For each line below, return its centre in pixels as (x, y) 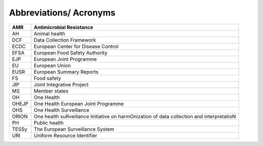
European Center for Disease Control (76, 46)
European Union (52, 65)
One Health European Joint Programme (79, 103)
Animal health (49, 33)
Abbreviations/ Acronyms (62, 13)
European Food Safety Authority (71, 52)
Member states (51, 91)
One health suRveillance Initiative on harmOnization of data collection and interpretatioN (135, 116)
